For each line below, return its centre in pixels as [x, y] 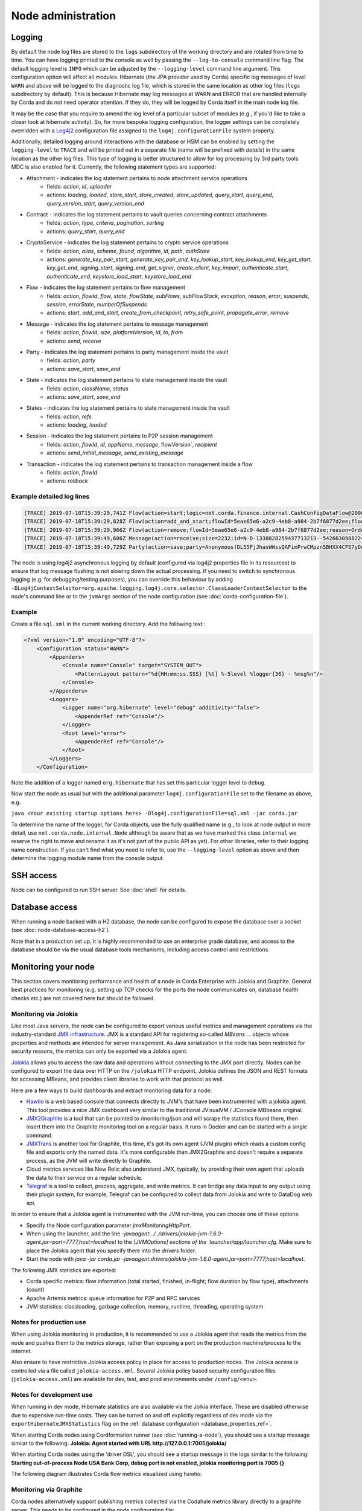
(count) [35, 1290]
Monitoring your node [53, 967]
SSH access [34, 875]
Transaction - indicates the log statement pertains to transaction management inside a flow [139, 464]
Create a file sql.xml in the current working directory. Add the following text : [108, 624]
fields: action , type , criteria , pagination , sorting [105, 223]
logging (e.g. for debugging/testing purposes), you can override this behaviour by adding [122, 580]
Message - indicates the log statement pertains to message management [117, 324]
